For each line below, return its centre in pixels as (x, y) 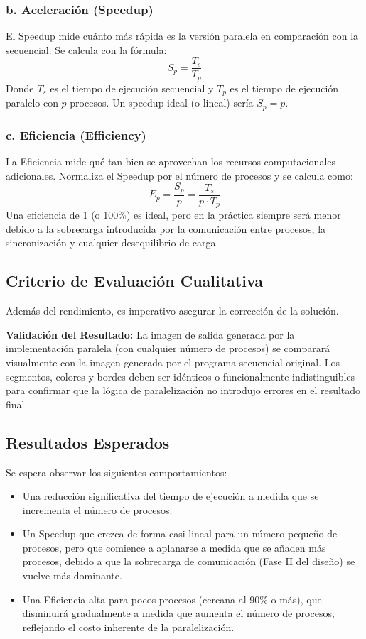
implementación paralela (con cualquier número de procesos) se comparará (168, 348)
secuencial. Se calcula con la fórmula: (86, 49)
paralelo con (32, 103)
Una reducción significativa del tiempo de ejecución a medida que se (171, 496)
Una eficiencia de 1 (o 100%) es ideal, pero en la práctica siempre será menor (173, 215)
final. (17, 404)
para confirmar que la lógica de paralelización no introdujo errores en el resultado (183, 390)
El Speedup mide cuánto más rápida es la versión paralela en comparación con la (182, 36)
